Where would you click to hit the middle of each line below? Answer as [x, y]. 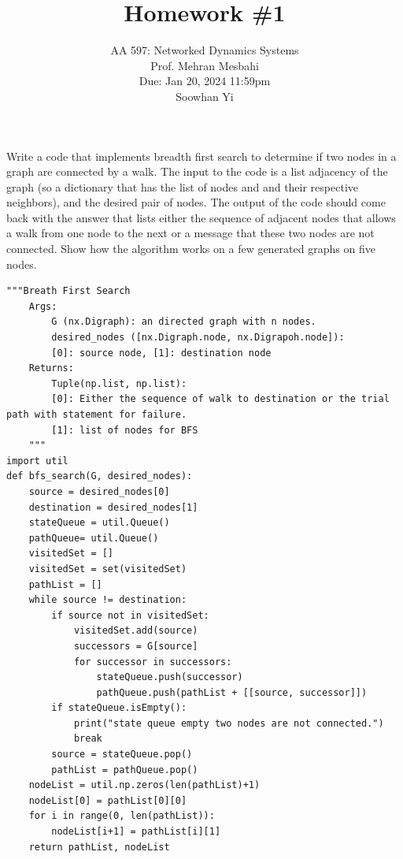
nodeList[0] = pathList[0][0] [108, 800]
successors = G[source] [136, 646]
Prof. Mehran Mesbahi [205, 65]
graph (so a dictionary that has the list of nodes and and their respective [183, 186]
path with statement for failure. [97, 415]
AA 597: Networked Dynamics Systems [205, 50]
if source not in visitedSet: [130, 615]
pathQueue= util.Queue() [94, 538]
